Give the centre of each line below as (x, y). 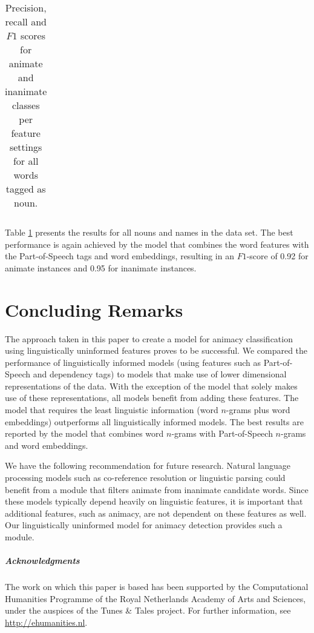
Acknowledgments (42, 561)
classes (26, 105)
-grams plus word (258, 410)
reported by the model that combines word (84, 433)
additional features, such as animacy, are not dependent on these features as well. (156, 513)
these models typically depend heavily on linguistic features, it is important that (154, 501)
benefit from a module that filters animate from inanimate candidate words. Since (157, 489)
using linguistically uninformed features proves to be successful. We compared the (156, 350)
